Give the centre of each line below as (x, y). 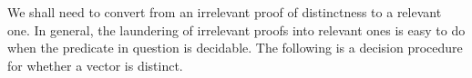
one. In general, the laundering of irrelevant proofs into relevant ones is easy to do (236, 29)
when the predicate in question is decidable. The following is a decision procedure (235, 48)
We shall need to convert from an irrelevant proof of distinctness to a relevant (225, 11)
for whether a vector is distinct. (95, 65)
